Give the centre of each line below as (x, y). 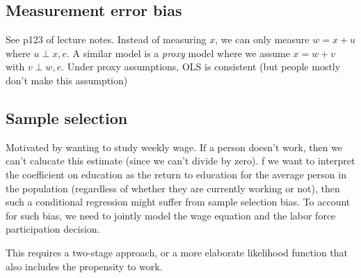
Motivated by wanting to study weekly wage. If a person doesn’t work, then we (174, 147)
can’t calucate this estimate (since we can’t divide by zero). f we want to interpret (180, 161)
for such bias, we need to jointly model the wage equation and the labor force (171, 215)
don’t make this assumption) (67, 80)
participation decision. (53, 229)
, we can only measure (262, 39)
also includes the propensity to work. (84, 266)
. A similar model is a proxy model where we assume (178, 53)
